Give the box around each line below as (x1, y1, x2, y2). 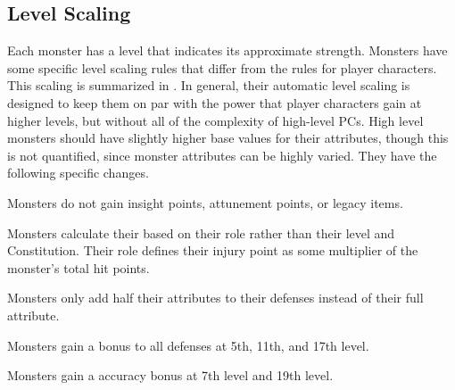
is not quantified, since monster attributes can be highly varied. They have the (7, 145, 437, 164)
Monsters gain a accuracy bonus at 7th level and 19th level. (7, 366, 334, 385)
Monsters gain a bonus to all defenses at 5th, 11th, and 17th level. (7, 336, 369, 354)
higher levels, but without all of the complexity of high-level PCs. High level (7, 111, 424, 129)
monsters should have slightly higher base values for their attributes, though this (7, 129, 449, 147)
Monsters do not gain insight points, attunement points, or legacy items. (7, 193, 403, 212)
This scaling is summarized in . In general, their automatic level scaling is (7, 76, 410, 95)
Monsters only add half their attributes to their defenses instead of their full (7, 288, 424, 307)
